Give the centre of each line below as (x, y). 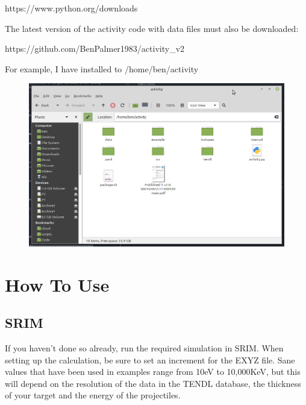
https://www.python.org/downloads (71, 8)
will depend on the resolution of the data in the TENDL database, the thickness (153, 383)
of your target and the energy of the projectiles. (93, 395)
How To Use (57, 284)
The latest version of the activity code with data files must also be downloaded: (152, 28)
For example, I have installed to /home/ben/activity (102, 68)
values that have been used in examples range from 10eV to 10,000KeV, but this (153, 372)
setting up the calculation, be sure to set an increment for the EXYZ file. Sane (150, 359)
